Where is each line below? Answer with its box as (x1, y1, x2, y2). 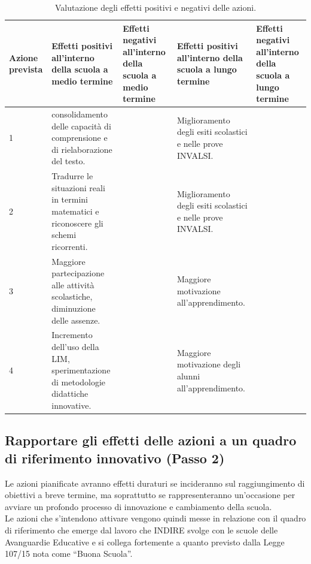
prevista (9, 63, 43, 76)
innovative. (51, 399, 92, 411)
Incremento (51, 328, 93, 341)
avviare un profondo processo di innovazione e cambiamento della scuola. (5, 500, 272, 512)
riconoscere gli (51, 216, 103, 229)
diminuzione (51, 302, 96, 314)
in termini (51, 193, 88, 206)
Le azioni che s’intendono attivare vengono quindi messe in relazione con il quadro (5, 512, 306, 524)
